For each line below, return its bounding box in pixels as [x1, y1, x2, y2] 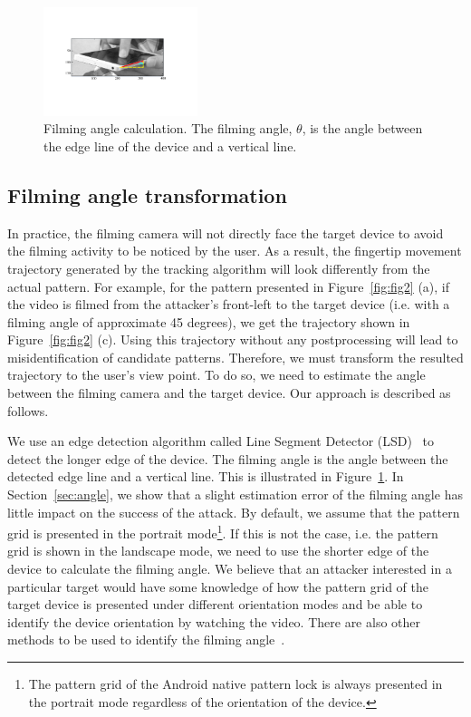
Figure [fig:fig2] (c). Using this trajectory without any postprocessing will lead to [7, 330, 458, 349]
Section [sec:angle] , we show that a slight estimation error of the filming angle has [7, 485, 463, 504]
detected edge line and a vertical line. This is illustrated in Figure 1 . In [7, 467, 404, 486]
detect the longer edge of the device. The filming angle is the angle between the [7, 449, 448, 468]
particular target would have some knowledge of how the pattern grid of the [7, 577, 428, 596]
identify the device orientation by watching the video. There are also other [7, 612, 421, 631]
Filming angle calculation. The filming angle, [43, 119, 293, 138]
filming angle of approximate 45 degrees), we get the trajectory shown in [7, 312, 410, 331]
